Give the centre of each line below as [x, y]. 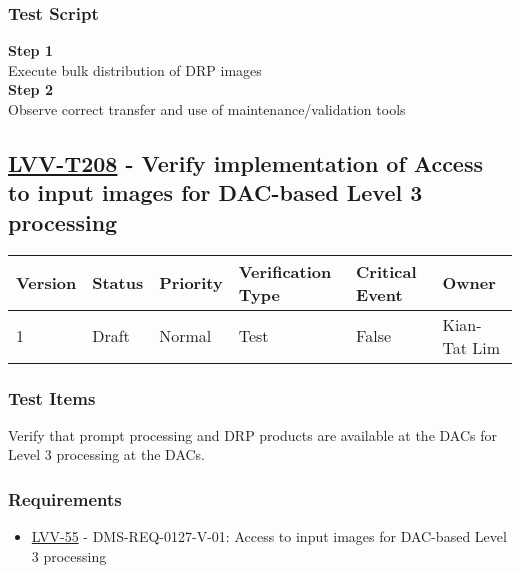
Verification [285, 271]
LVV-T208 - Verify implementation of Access [246, 162]
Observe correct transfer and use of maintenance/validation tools [207, 109]
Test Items [52, 397]
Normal [185, 336]
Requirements [65, 498]
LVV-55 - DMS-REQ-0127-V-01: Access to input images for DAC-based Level [269, 536]
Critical [386, 271]
